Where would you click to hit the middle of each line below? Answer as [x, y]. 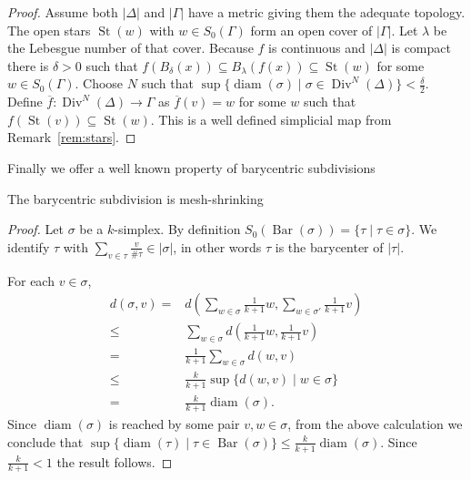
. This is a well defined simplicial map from [271, 119]
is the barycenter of [329, 246]
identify [29, 246]
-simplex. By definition [177, 229]
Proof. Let [35, 229]
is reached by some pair [174, 424]
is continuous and [317, 48]
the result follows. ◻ [115, 461]
